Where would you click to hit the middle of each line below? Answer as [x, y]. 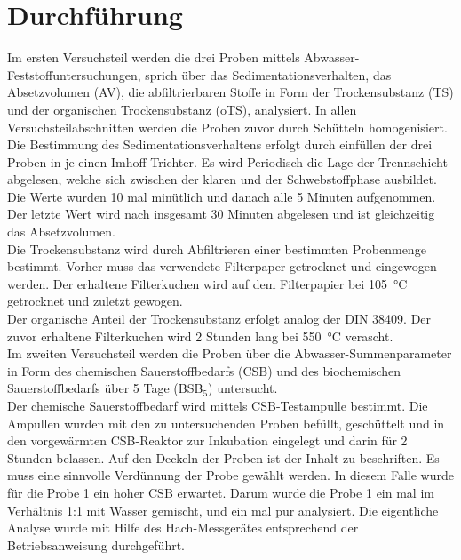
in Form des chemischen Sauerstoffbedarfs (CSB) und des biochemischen [204, 370]
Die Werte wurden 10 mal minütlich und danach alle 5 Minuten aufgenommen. [222, 196]
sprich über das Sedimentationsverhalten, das [268, 74]
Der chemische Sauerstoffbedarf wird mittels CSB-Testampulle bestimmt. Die [218, 405]
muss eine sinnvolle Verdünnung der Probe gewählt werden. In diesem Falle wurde [230, 475]
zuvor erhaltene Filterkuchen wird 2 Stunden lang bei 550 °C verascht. [200, 336]
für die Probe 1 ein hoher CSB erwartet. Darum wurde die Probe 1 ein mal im [221, 492]
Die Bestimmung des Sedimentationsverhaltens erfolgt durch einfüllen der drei [220, 144]
